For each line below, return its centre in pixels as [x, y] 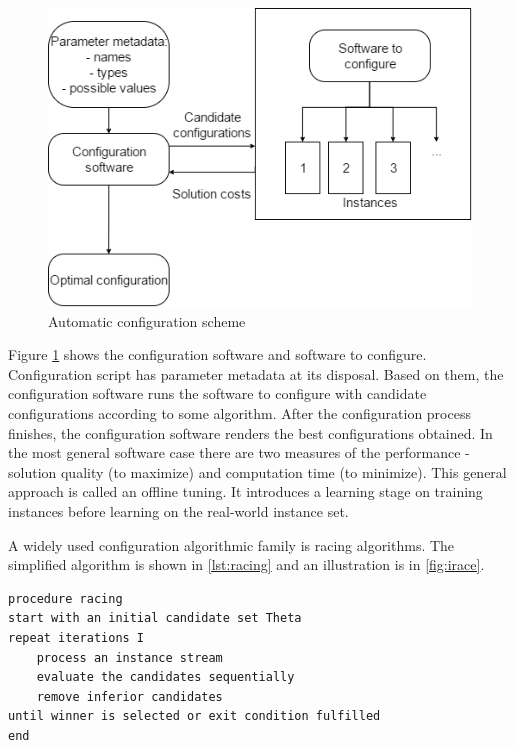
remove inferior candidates [129, 696]
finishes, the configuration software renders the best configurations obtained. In [250, 432]
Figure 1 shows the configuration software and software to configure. [217, 354]
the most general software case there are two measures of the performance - [239, 452]
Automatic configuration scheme [147, 320]
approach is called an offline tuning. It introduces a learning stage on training [245, 491]
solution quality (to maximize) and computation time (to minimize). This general [257, 471]
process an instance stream [129, 657]
